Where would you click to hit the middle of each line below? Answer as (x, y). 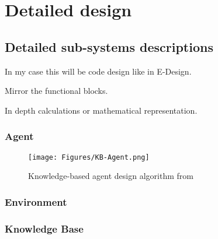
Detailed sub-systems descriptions (109, 46)
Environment (36, 201)
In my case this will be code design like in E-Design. (98, 71)
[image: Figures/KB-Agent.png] (89, 157)
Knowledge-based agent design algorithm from (111, 176)
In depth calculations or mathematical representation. (101, 110)
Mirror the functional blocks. (56, 91)
